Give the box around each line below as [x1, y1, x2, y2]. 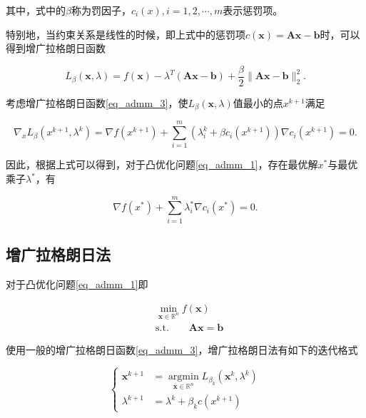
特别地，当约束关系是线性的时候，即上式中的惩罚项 [6, 26, 245, 41]
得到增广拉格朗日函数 [6, 41, 106, 56]
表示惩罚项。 [223, 3, 283, 17]
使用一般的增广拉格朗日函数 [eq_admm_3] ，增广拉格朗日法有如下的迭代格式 [6, 342, 358, 357]
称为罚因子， [71, 3, 131, 17]
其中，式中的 [6, 3, 66, 17]
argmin [168, 372, 199, 382]
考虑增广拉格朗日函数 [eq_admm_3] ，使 [6, 95, 188, 110]
